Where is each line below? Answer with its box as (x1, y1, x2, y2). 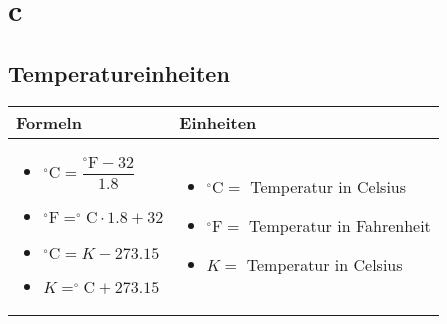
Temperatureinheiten (8, 57, 230, 88)
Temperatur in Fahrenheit (249, 214, 431, 238)
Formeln (16, 110, 82, 134)
